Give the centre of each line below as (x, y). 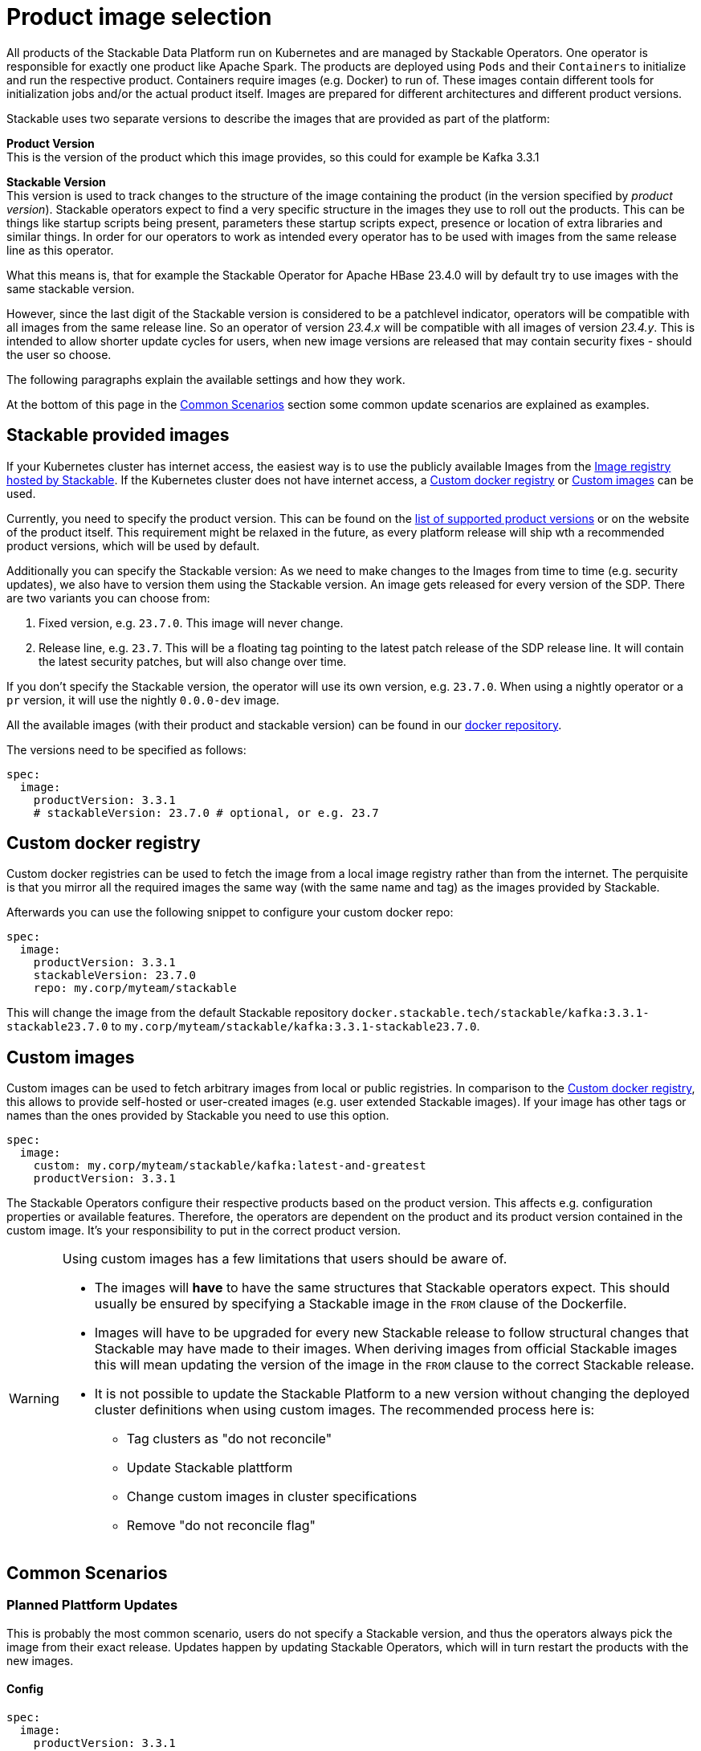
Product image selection (139, 17)
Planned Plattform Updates (92, 1605)
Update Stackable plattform (210, 1468)
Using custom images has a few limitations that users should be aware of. (285, 1259)
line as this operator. (60, 250)
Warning (34, 1399)
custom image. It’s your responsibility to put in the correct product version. (204, 1231)
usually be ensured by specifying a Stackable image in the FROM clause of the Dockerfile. (361, 1304)
